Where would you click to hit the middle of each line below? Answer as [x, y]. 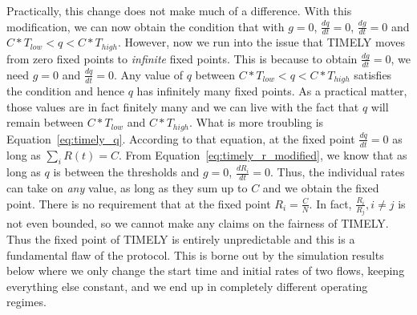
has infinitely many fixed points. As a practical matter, [272, 91]
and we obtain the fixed [321, 188]
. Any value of [149, 74]
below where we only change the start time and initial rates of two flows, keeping [206, 271]
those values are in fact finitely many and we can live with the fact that [183, 106]
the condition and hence [66, 91]
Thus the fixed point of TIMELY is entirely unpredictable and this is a [181, 238]
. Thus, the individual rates [338, 172]
